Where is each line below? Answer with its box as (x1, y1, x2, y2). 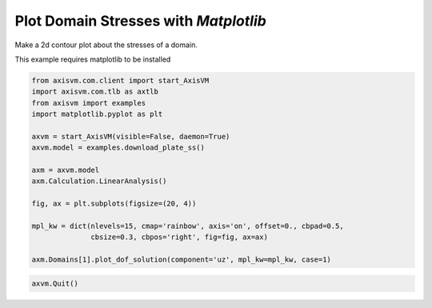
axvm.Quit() (31, 278, 79, 288)
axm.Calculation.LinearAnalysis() (31, 177, 167, 186)
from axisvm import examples (31, 98, 146, 107)
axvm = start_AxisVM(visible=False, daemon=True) (31, 132, 230, 141)
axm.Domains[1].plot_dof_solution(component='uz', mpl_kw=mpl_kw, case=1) (31, 255, 332, 264)
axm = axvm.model (31, 166, 100, 175)
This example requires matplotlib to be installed (14, 54, 171, 64)
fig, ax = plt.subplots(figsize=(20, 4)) (31, 199, 197, 208)
